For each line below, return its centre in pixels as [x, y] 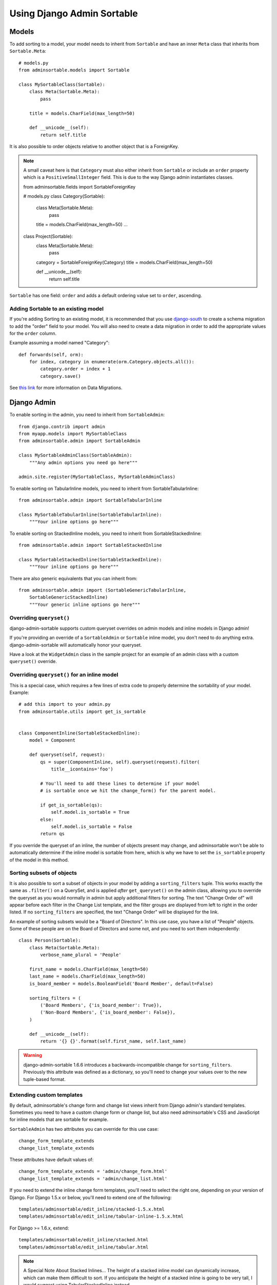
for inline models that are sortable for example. [59, 1119]
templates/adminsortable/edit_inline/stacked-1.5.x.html [92, 1209]
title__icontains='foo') [82, 769]
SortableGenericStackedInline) [68, 597]
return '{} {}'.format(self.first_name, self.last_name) [113, 1041]
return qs [53, 834]
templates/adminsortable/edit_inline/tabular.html [84, 1247]
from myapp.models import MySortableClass [73, 434]
